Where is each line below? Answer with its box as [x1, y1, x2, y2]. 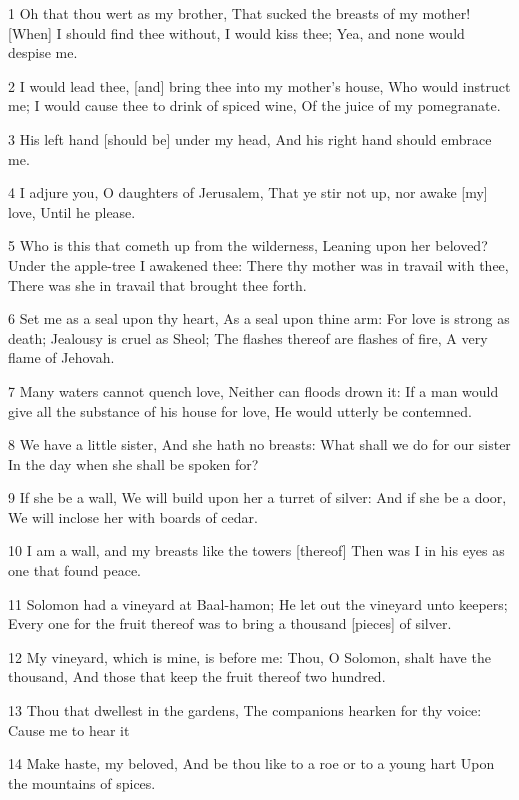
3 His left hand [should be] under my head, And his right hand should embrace [8, 128, 492, 149]
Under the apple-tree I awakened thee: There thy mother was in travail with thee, [8, 254, 509, 275]
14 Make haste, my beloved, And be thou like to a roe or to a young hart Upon [8, 753, 495, 774]
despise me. [8, 42, 78, 63]
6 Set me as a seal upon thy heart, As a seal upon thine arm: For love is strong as [8, 308, 510, 329]
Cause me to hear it [8, 719, 130, 740]
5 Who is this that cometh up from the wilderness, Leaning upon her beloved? [8, 235, 488, 256]
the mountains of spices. [8, 772, 156, 793]
